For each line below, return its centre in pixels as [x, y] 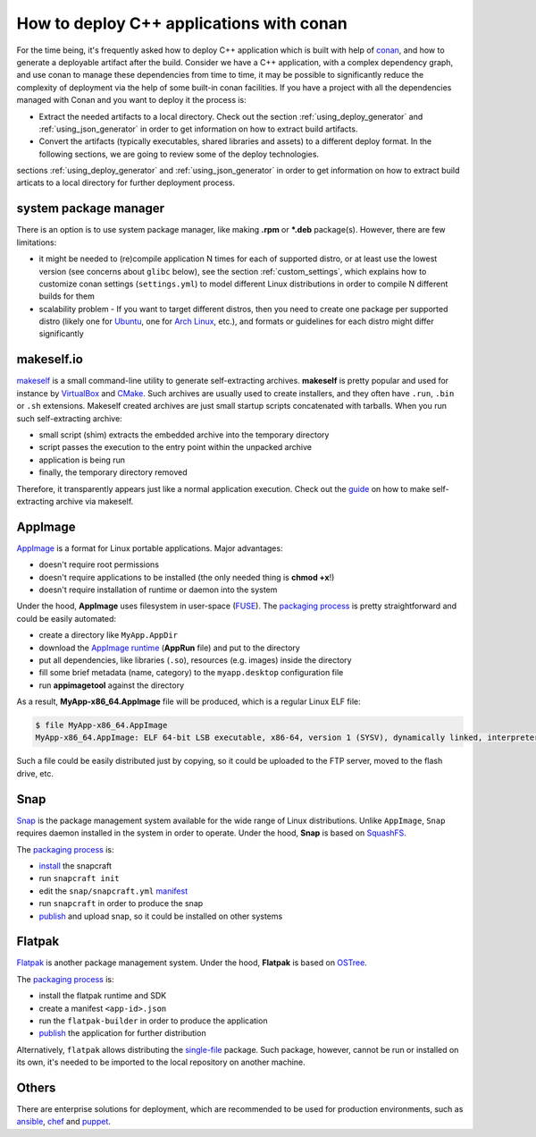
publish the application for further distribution [122, 1033]
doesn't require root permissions [99, 564]
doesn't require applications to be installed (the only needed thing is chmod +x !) [187, 577]
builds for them [67, 296]
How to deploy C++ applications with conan [182, 23]
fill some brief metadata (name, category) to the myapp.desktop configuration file [191, 673]
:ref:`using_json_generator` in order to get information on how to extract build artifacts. [198, 129]
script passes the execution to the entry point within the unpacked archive [176, 447]
